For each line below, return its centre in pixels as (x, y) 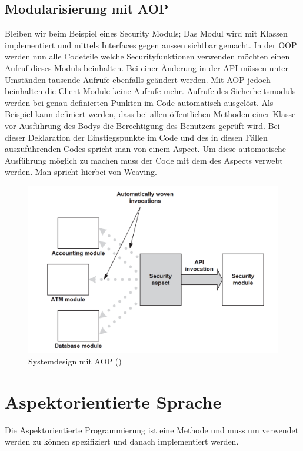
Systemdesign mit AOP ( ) (75, 361)
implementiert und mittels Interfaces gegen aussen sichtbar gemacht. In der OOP (151, 44)
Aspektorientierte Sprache (113, 401)
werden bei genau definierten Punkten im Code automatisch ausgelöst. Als (139, 102)
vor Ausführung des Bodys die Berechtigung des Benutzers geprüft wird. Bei (142, 125)
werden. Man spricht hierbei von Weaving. (81, 172)
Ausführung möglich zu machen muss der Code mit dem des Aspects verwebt (144, 160)
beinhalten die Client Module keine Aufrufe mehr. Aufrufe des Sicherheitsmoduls (150, 91)
